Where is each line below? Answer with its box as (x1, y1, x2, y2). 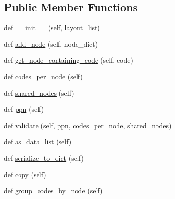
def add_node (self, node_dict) (4, 38, 98, 49)
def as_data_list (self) (4, 136, 72, 147)
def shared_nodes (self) (4, 87, 74, 98)
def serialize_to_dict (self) (4, 152, 84, 163)
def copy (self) (4, 169, 46, 179)
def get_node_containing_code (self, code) (4, 55, 133, 65)
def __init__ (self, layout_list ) (4, 22, 100, 33)
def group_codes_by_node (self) (4, 185, 103, 196)
